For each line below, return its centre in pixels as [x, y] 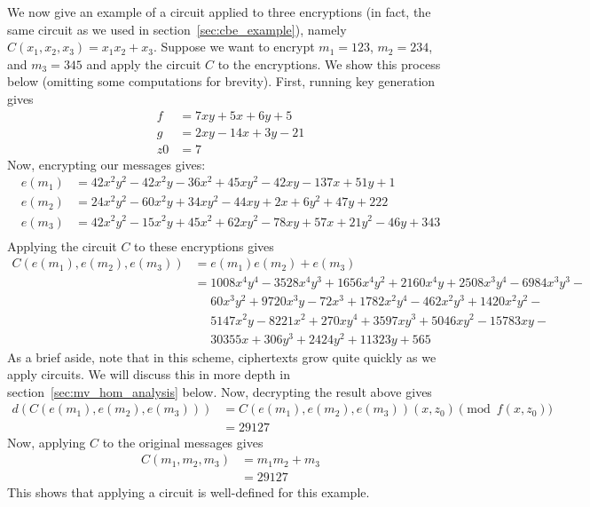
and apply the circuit [144, 63]
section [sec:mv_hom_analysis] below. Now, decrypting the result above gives [220, 391]
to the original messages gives [183, 442]
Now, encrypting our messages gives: [106, 164]
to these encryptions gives [204, 246]
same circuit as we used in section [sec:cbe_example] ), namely [177, 29]
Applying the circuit [62, 246]
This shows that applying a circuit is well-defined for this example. [189, 492]
